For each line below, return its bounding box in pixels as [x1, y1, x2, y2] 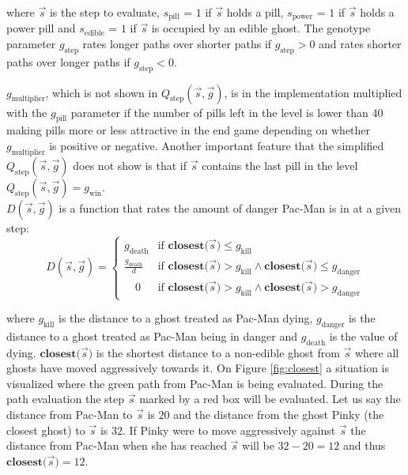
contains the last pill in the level [202, 156, 358, 173]
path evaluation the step [6, 390, 125, 407]
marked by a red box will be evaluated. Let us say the [139, 390, 401, 407]
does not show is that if [73, 156, 187, 173]
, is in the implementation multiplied [224, 84, 402, 100]
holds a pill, [226, 4, 284, 20]
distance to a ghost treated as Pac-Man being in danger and [6, 327, 298, 344]
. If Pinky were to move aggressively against [122, 421, 336, 438]
